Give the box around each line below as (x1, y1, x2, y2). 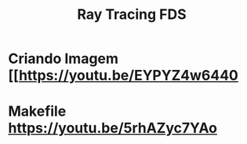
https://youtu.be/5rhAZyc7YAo (8, 120, 218, 137)
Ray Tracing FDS (77, 6, 187, 24)
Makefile (8, 102, 67, 120)
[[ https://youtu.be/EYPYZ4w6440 (8, 67, 239, 84)
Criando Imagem (8, 50, 119, 68)
